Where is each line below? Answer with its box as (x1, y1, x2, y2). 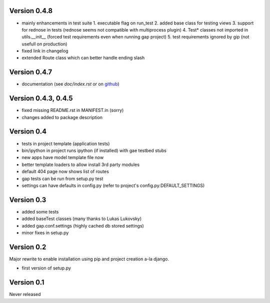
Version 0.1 (9, 278, 44, 287)
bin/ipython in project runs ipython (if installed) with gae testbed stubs (21, 147, 167, 153)
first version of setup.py (21, 265, 71, 271)
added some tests (21, 208, 59, 214)
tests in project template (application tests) (21, 140, 110, 146)
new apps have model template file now (21, 154, 104, 160)
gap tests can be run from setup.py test (21, 175, 103, 181)
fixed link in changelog (21, 48, 68, 54)
